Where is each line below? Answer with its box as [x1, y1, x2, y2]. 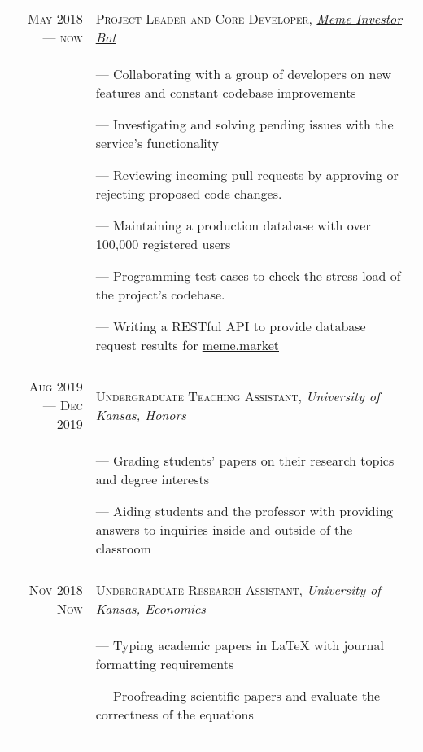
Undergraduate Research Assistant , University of [95, 580, 381, 599]
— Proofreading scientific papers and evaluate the [95, 686, 381, 705]
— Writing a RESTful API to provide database [95, 317, 366, 335]
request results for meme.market [95, 335, 279, 354]
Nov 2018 [28, 580, 83, 599]
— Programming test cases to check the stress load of [95, 266, 401, 285]
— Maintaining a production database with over [95, 216, 371, 234]
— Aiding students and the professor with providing [95, 501, 394, 520]
